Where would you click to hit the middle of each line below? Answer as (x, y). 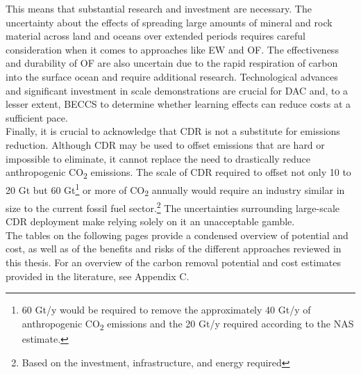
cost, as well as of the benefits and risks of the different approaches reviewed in (174, 249)
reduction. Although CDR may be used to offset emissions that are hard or (165, 144)
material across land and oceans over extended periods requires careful (156, 36)
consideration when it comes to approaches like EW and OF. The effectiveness (172, 49)
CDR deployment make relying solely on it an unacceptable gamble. (150, 221)
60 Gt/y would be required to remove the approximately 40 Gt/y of (166, 310)
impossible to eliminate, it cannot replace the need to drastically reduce (158, 158)
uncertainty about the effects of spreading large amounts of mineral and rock (169, 22)
